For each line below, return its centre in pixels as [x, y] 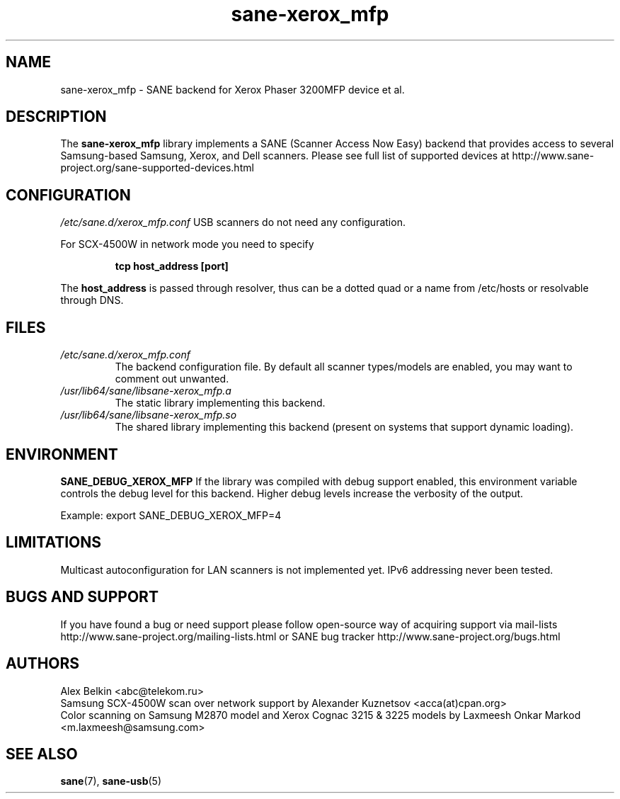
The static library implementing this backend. [220, 403]
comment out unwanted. [172, 379]
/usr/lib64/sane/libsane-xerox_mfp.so [149, 415]
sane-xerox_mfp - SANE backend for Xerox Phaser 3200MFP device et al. [232, 89]
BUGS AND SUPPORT [82, 597]
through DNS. [92, 300]
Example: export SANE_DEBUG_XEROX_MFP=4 [171, 515]
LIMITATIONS [54, 543]
